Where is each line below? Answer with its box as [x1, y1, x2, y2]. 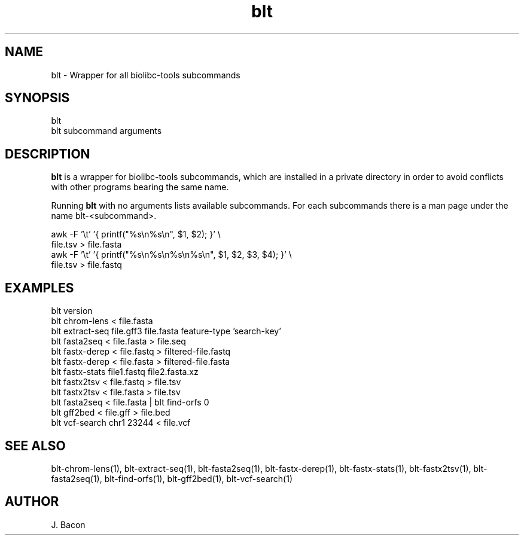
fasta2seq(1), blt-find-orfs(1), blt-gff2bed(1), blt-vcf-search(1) [51, 473, 293, 484]
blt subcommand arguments [51, 126, 162, 136]
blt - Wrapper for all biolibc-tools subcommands [51, 69, 240, 80]
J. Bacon [51, 519, 86, 530]
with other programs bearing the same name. [51, 182, 229, 193]
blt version [51, 306, 93, 316]
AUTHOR [5, 494, 59, 510]
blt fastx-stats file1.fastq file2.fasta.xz [51, 367, 199, 377]
